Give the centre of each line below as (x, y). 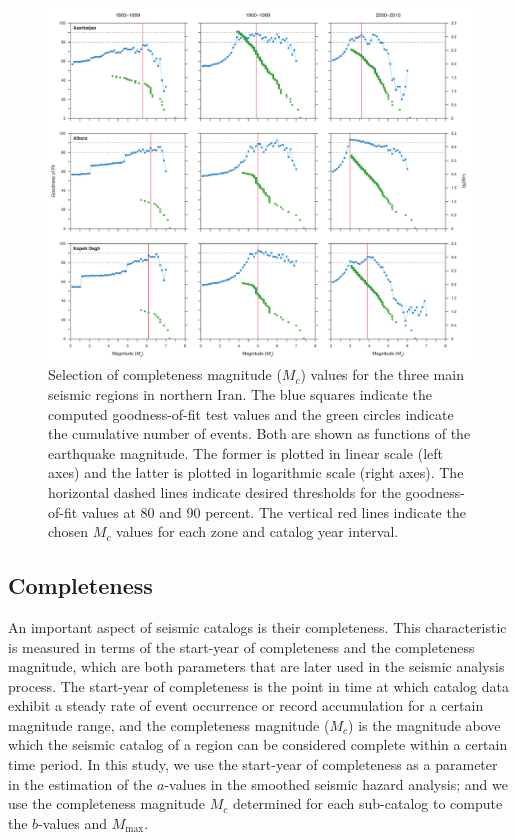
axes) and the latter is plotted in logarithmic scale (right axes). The (256, 472)
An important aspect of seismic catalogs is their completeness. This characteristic (257, 626)
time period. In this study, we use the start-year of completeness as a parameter (253, 764)
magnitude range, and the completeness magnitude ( (169, 724)
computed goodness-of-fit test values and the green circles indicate (251, 413)
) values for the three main (382, 374)
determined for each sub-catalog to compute (367, 803)
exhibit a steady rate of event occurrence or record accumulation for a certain (246, 705)
